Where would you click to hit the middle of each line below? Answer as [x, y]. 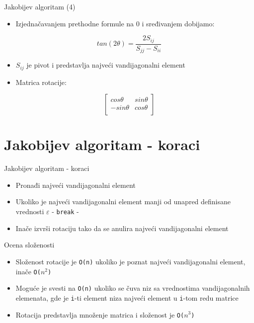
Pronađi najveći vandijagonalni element [76, 185]
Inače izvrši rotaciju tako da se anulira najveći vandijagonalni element [122, 228]
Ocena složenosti [29, 245]
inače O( [28, 271]
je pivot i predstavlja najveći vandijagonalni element [106, 65]
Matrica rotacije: [41, 82]
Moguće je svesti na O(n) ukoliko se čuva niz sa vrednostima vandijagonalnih [133, 288]
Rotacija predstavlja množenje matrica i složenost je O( [100, 314]
